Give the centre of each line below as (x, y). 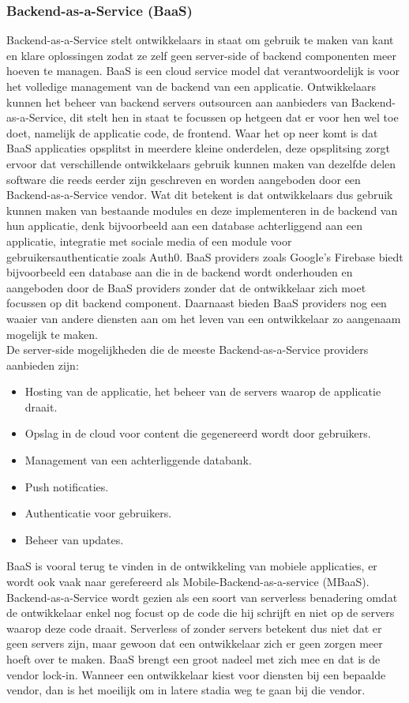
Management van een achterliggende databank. (138, 460)
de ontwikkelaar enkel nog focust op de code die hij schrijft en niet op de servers (201, 613)
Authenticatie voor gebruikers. (98, 513)
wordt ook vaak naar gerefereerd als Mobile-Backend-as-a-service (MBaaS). (188, 582)
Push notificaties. (67, 486)
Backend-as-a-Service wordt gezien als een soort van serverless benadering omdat (202, 597)
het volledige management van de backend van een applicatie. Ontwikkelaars (191, 86)
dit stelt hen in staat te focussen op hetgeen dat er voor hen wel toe (234, 117)
